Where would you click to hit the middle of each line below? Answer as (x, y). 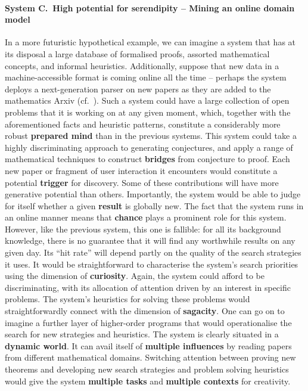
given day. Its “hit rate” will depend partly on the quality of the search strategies (153, 252)
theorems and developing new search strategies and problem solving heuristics (147, 369)
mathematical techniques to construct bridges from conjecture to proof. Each (147, 159)
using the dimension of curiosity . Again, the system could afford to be (135, 276)
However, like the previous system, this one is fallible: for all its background (143, 229)
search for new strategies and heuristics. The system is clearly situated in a (142, 334)
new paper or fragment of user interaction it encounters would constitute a (141, 170)
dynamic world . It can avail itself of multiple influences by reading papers (148, 345)
